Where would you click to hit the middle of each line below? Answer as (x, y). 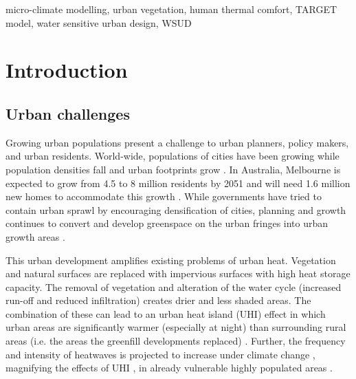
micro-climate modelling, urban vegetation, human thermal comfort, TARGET (171, 9)
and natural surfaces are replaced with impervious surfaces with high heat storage (178, 273)
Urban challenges (68, 113)
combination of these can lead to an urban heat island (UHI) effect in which (166, 313)
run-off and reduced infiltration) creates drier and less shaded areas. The (158, 300)
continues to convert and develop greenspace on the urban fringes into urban (167, 223)
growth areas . (35, 236)
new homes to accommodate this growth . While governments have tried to (164, 196)
